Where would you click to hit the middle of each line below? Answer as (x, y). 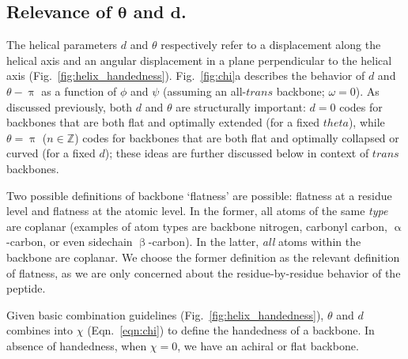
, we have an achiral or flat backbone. (268, 345)
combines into (40, 330)
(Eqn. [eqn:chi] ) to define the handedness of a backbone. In (231, 330)
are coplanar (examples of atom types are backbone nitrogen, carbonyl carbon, (197, 226)
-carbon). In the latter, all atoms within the (255, 242)
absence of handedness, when (77, 345)
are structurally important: (241, 106)
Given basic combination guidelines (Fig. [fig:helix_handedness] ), (165, 314)
